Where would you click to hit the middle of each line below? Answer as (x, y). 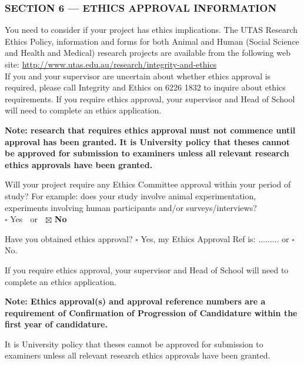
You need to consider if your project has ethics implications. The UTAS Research (151, 30)
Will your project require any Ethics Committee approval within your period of (148, 184)
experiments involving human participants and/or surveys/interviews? (131, 207)
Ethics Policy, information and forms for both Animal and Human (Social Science (152, 41)
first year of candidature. (56, 324)
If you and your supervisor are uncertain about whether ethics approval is (138, 76)
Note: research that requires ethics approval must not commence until (150, 130)
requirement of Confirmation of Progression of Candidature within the (151, 312)
